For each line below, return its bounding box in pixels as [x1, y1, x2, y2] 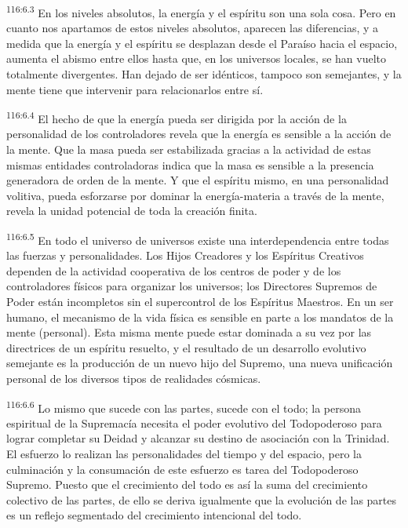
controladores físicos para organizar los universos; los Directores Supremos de [6, 278, 377, 294]
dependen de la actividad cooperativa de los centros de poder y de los [6, 262, 341, 279]
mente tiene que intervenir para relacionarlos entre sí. [6, 81, 264, 97]
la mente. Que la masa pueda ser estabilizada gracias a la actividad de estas [6, 141, 371, 158]
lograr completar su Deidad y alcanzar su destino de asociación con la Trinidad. [6, 430, 390, 446]
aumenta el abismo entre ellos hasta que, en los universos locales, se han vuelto [6, 50, 387, 67]
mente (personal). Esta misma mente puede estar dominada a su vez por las [6, 324, 372, 340]
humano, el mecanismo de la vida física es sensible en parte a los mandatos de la [6, 308, 394, 325]
